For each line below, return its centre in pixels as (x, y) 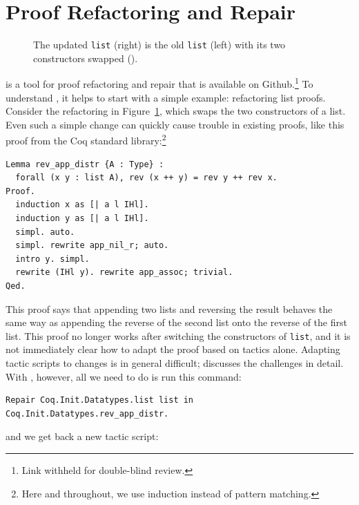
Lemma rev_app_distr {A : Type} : (85, 164)
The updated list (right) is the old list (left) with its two (159, 45)
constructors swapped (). (86, 58)
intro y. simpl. (52, 259)
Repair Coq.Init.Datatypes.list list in (100, 400)
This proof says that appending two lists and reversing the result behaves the (169, 308)
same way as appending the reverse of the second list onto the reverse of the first (176, 322)
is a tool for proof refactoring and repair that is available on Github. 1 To (159, 83)
